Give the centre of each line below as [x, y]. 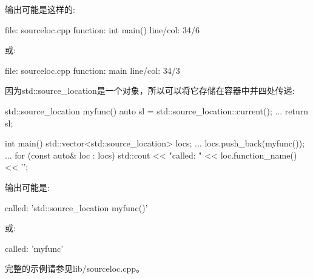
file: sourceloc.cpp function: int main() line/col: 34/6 [102, 29]
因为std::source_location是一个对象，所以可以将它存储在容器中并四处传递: [150, 90]
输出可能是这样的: [40, 9]
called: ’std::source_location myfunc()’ [76, 207]
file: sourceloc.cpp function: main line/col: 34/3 [93, 70]
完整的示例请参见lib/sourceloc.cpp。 [75, 268]
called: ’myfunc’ [34, 248]
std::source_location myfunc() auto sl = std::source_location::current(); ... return [157, 110]
